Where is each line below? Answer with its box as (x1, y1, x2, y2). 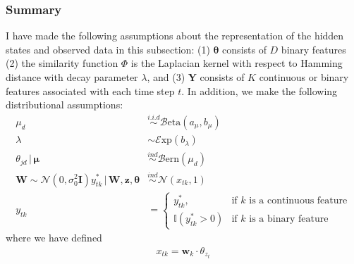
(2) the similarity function (6, 56, 118, 70)
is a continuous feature (249, 195, 348, 206)
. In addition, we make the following (181, 83, 338, 98)
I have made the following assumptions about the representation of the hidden (6, 28, 344, 43)
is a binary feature (249, 213, 329, 224)
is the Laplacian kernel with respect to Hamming (130, 56, 343, 70)
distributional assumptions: (6, 97, 123, 112)
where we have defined (6, 230, 102, 245)
